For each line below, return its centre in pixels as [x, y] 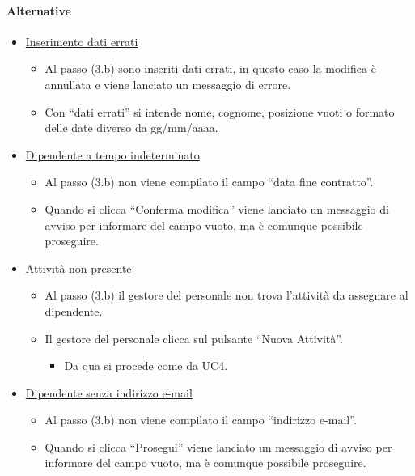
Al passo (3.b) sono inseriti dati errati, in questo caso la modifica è [210, 68]
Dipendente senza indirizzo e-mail [109, 392]
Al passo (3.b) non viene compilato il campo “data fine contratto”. [209, 182]
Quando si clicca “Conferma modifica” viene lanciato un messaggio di [217, 208]
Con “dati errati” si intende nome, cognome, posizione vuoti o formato [220, 111]
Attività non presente [78, 268]
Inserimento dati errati [82, 41]
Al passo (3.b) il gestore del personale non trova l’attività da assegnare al [227, 295]
